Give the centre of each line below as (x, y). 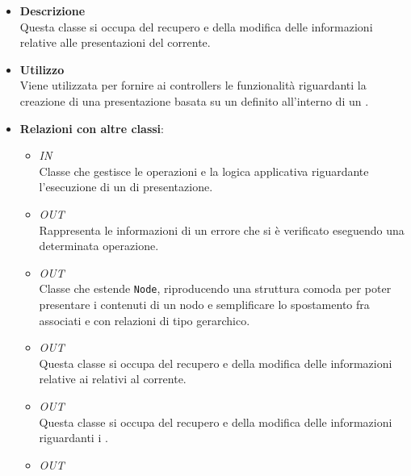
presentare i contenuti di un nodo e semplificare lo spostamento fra (204, 304)
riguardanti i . (73, 438)
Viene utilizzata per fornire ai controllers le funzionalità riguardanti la (193, 85)
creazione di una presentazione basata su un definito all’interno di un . (194, 100)
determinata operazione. (99, 246)
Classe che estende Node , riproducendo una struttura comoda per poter (215, 288)
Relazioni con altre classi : (92, 128)
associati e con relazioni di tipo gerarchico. (145, 320)
